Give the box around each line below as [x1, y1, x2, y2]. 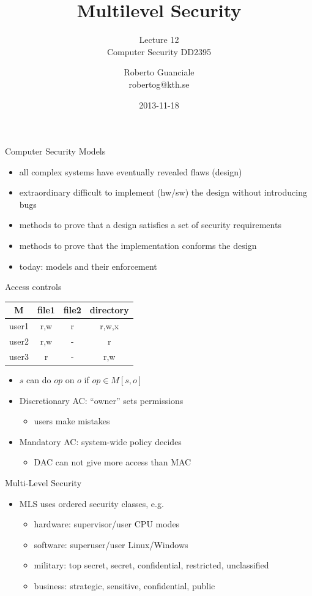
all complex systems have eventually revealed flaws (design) [19, 165, 242, 178]
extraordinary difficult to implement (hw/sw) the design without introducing [19, 186, 307, 199]
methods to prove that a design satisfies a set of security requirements [19, 218, 281, 231]
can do [26, 373, 51, 386]
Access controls [5, 280, 62, 293]
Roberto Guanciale [124, 66, 195, 78]
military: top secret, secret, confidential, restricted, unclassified [34, 559, 269, 571]
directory [89, 304, 129, 316]
